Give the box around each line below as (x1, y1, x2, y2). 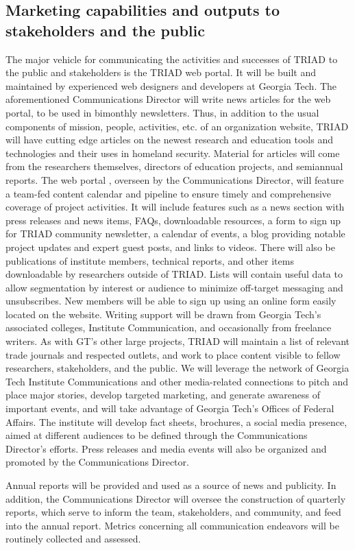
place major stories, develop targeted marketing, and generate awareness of (5, 387, 321, 402)
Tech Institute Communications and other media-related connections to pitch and (5, 374, 349, 388)
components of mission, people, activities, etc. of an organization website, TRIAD (5, 119, 349, 133)
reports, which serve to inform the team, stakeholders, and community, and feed (5, 505, 341, 519)
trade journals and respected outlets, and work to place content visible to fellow (5, 347, 341, 361)
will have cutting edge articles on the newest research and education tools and (5, 132, 333, 147)
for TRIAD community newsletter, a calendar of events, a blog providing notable (5, 226, 345, 241)
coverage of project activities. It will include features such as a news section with (5, 200, 345, 214)
